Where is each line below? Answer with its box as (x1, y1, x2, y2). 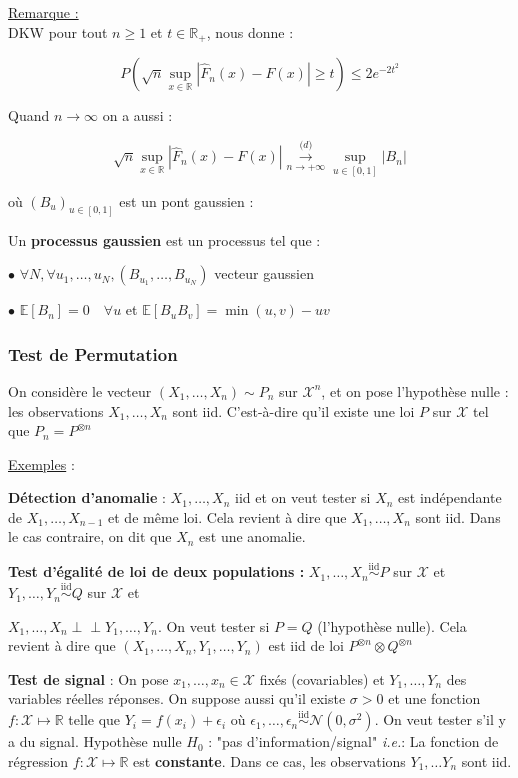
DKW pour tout (8, 21, 108, 42)
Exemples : (8, 453, 75, 474)
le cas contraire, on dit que (8, 526, 172, 547)
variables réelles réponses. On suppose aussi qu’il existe (8, 688, 346, 709)
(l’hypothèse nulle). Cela (317, 615, 467, 636)
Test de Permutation (8, 341, 178, 366)
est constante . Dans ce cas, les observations (133, 750, 406, 771)
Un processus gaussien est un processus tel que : (8, 229, 321, 250)
